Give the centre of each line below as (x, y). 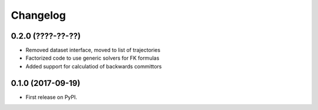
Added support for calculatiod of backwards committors (94, 66)
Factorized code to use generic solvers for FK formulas (92, 58)
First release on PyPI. (52, 97)
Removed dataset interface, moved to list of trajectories (93, 50)
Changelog (38, 15)
